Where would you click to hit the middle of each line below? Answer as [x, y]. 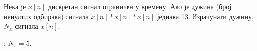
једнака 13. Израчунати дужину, [205, 16]
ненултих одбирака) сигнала [46, 16]
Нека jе [15, 6]
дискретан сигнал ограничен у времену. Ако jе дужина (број [140, 6]
